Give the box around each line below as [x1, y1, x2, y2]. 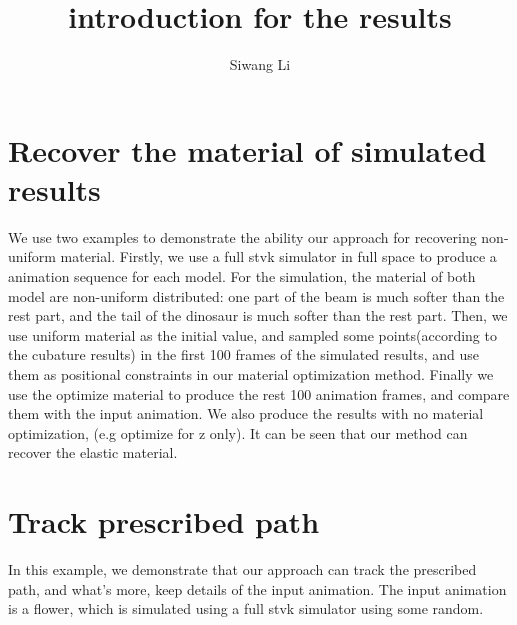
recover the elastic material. [8, 442, 178, 463]
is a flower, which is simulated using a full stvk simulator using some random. [8, 598, 484, 619]
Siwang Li [229, 54, 291, 75]
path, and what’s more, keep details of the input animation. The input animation [8, 578, 507, 599]
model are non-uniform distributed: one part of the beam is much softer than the [8, 285, 505, 306]
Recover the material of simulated [8, 129, 487, 170]
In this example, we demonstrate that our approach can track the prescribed [8, 559, 477, 580]
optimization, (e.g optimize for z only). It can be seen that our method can [8, 422, 468, 443]
